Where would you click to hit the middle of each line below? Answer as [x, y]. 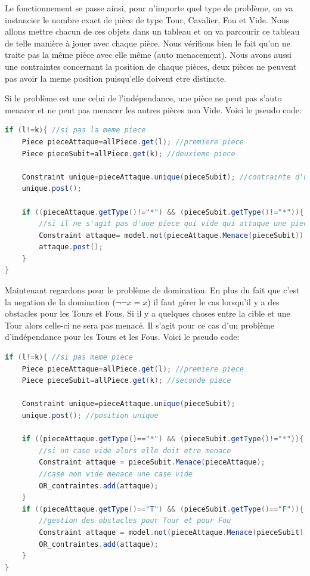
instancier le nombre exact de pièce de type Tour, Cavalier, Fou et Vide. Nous [147, 19]
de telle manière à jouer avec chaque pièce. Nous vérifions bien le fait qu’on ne [148, 43]
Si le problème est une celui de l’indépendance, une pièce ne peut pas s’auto [143, 98]
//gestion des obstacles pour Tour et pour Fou [135, 521]
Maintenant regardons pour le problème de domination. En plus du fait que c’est [152, 290]
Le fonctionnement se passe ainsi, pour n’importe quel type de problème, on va [149, 8]
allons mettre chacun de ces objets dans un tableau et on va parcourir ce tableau [152, 31]
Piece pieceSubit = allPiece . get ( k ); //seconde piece [126, 381]
